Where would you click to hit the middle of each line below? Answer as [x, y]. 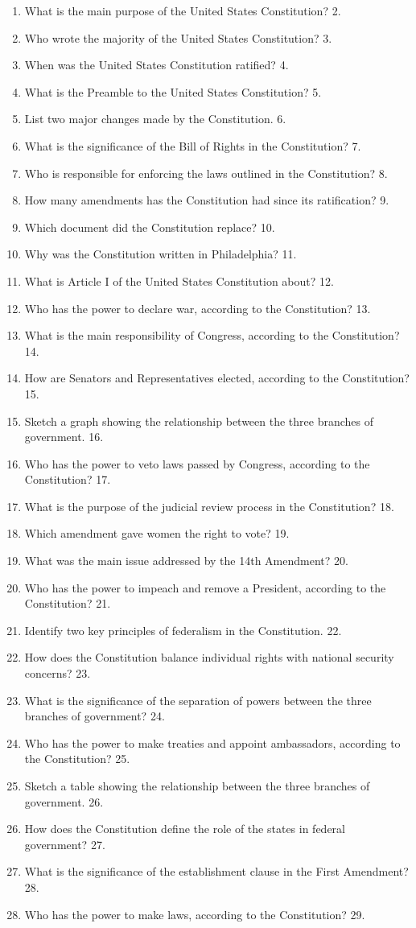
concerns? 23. [58, 673]
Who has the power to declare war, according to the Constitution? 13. [198, 308]
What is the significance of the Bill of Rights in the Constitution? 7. [193, 145]
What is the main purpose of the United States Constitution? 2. [183, 10]
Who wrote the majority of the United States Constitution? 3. [178, 37]
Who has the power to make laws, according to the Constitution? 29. [195, 914]
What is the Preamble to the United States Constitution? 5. [173, 91]
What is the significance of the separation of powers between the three [198, 700]
